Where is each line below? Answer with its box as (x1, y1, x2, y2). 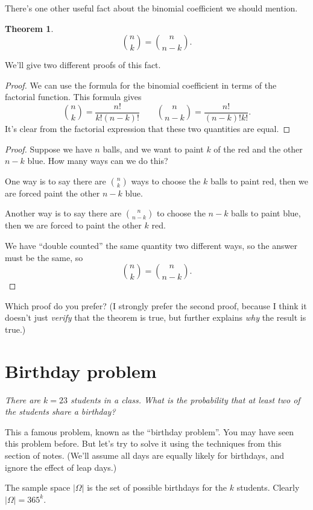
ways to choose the (131, 174, 201, 187)
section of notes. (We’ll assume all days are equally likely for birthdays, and (5, 449, 284, 462)
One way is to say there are (5, 174, 106, 187)
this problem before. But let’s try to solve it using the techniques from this (5, 437, 282, 450)
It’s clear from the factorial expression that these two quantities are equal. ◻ (5, 122, 291, 135)
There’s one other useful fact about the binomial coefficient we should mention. (5, 2, 298, 14)
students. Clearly (236, 481, 300, 494)
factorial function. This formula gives (5, 90, 142, 103)
